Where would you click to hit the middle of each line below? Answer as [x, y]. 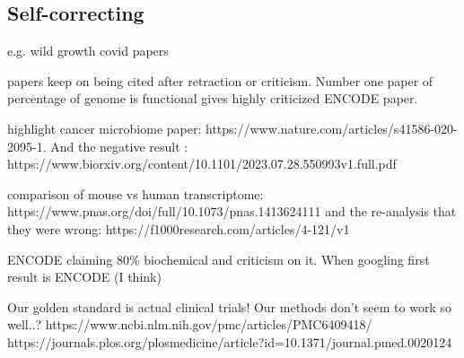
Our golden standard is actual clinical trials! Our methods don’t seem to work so [229, 306]
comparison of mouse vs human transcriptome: [136, 193]
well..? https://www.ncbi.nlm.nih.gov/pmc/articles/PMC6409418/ [190, 324]
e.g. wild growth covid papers [88, 51]
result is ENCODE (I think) [84, 277]
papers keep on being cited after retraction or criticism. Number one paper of [220, 80]
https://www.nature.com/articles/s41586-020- [332, 128]
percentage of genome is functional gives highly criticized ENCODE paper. [213, 98]
